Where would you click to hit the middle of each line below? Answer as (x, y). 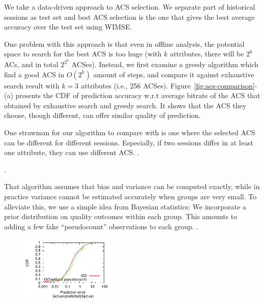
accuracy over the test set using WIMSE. (68, 27)
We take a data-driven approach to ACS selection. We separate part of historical (130, 7)
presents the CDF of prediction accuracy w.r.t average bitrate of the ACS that (138, 95)
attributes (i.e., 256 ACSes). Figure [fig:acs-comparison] (168, 85)
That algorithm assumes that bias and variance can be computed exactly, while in (132, 186)
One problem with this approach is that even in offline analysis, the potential (124, 43)
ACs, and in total (31, 64)
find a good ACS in (34, 74)
